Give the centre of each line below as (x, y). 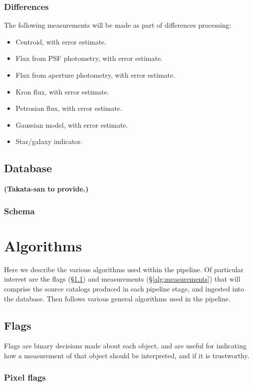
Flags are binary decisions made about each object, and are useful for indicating (125, 346)
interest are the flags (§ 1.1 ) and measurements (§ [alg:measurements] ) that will (122, 279)
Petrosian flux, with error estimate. (69, 108)
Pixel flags (25, 377)
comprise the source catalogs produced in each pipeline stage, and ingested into (124, 288)
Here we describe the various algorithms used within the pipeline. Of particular (124, 269)
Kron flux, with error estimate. (62, 91)
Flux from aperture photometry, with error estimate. (95, 75)
